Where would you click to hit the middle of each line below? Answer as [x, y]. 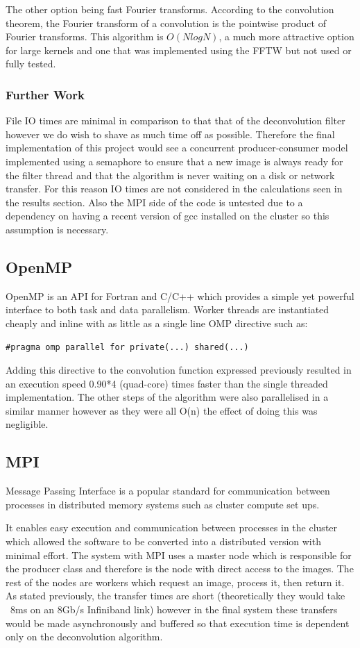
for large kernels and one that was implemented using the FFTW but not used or [179, 50]
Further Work [45, 94]
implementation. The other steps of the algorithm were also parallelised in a [167, 397]
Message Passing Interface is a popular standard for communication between [168, 491]
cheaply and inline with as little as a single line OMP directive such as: [157, 323]
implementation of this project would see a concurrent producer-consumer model [177, 148]
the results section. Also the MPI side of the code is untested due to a [154, 202]
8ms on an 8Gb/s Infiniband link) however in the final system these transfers [174, 609]
